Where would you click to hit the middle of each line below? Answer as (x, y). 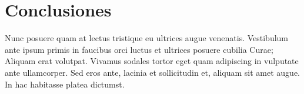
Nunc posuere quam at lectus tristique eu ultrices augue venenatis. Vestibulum (147, 38)
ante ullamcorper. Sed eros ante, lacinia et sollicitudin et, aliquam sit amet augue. (153, 72)
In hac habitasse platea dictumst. (65, 84)
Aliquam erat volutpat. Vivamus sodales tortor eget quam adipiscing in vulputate (152, 61)
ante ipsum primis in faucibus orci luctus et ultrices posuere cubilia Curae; (139, 49)
